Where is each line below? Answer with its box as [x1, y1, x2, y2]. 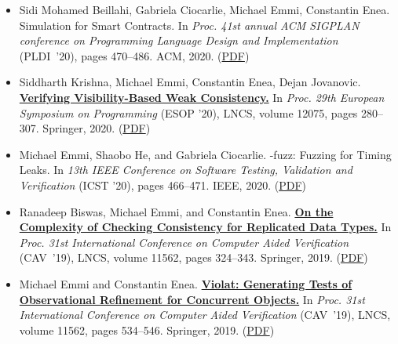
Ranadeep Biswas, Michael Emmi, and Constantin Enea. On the [19, 203, 334, 219]
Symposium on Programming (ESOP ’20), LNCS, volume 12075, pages [19, 104, 358, 121]
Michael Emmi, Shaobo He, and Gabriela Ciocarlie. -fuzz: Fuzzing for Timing [19, 146, 392, 162]
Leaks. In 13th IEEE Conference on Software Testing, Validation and [19, 161, 352, 178]
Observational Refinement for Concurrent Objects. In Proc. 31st [19, 291, 365, 307]
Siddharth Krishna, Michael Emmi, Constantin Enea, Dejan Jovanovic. [19, 74, 361, 90]
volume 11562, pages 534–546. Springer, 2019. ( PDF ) [19, 321, 275, 338]
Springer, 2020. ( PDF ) [42, 120, 151, 136]
